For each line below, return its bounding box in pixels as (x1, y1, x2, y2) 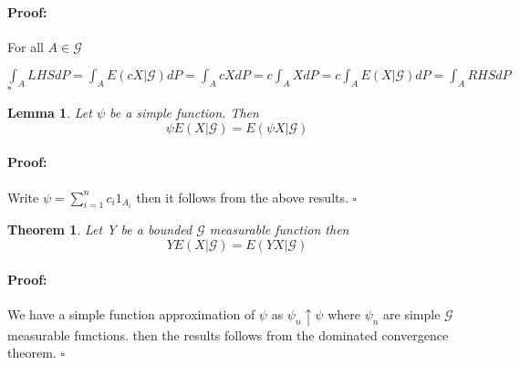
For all (7, 36, 44, 56)
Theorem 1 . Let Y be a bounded (7, 220, 192, 239)
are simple (383, 304, 441, 323)
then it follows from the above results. (136, 187, 348, 206)
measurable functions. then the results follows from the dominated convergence (7, 325, 449, 344)
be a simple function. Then (109, 103, 259, 122)
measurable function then (209, 220, 349, 239)
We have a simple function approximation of (7, 304, 255, 323)
